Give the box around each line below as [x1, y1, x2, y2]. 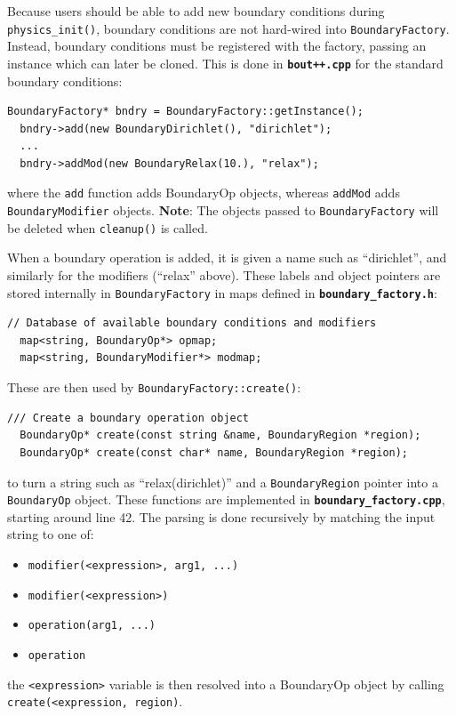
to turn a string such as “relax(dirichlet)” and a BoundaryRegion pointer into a [7, 472, 438, 491]
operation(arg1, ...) [28, 619, 156, 632]
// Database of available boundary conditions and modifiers [7, 317, 377, 330]
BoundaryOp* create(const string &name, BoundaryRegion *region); [20, 429, 421, 442]
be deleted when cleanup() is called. [7, 218, 208, 237]
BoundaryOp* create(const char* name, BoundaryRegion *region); [20, 446, 409, 459]
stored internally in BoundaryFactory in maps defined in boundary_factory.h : [7, 283, 437, 302]
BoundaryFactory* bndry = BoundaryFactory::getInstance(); [7, 105, 364, 118]
